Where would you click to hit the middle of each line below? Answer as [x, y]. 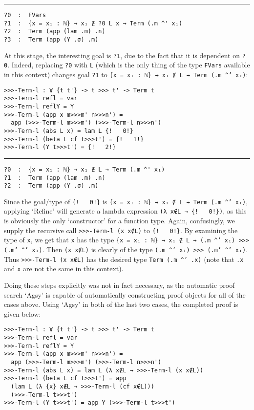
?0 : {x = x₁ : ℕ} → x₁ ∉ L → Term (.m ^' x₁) [85, 169]
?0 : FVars [25, 15]
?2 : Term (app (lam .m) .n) [55, 32]
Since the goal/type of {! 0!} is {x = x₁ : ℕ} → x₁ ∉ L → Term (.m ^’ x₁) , [126, 201]
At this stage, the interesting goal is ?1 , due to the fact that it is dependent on [122, 55]
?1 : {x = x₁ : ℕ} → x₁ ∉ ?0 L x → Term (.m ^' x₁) [93, 23]
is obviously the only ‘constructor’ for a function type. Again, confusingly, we [119, 221]
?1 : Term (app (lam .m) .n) [55, 178]
